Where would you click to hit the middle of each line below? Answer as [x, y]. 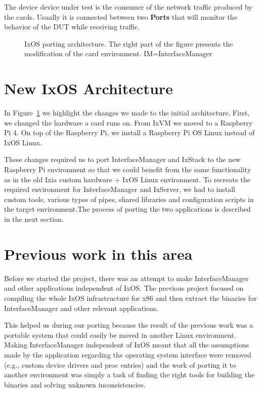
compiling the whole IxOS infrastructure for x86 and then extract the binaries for [130, 298]
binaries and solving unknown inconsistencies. [75, 384]
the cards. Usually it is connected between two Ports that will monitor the [121, 16]
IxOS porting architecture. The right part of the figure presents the [129, 43]
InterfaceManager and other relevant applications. [81, 308]
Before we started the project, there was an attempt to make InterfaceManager [126, 278]
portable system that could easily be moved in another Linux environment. [120, 335]
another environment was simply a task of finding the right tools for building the [129, 375]
